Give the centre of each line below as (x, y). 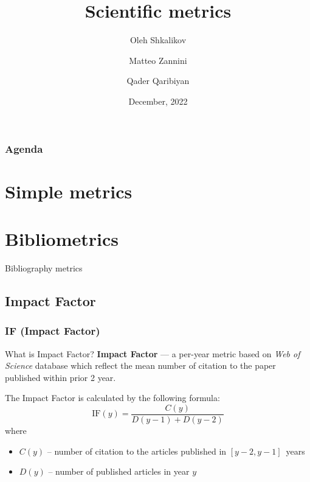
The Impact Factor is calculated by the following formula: (112, 398)
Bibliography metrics (44, 267)
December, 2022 (158, 101)
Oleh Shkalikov (158, 40)
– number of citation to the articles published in (137, 451)
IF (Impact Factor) (53, 331)
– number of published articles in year (119, 471)
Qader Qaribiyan (158, 81)
